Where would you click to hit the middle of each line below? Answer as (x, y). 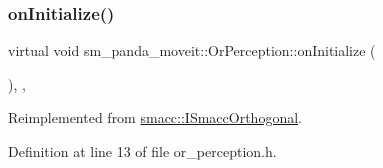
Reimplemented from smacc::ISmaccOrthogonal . (155, 117)
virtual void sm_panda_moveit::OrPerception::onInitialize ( (192, 50)
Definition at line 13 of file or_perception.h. (142, 151)
